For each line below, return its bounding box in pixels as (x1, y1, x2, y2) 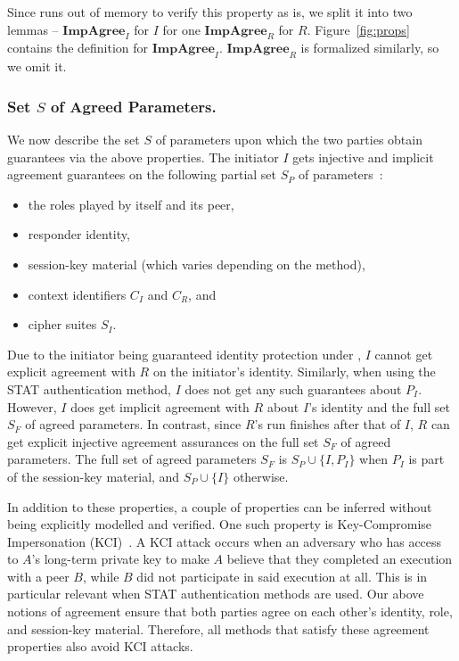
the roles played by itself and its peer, (28, 194, 234, 213)
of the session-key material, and (7, 467, 180, 485)
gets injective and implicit (292, 147, 434, 166)
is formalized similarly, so (300, 38, 439, 57)
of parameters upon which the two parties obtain (155, 130, 422, 148)
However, (7, 397, 57, 416)
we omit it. (7, 57, 67, 76)
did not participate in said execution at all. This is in (136, 566, 428, 585)
